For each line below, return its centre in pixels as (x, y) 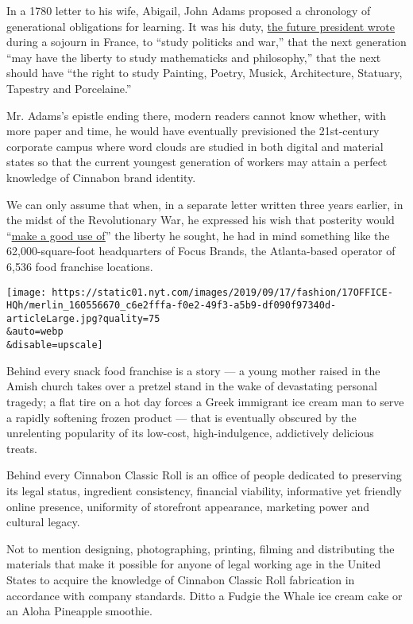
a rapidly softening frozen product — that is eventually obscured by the (181, 417)
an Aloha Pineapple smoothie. (79, 611)
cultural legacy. (43, 522)
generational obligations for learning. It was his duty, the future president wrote (201, 26)
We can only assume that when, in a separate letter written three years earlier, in (205, 204)
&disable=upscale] (55, 345)
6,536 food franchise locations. (80, 266)
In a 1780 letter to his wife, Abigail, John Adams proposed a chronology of (189, 10)
